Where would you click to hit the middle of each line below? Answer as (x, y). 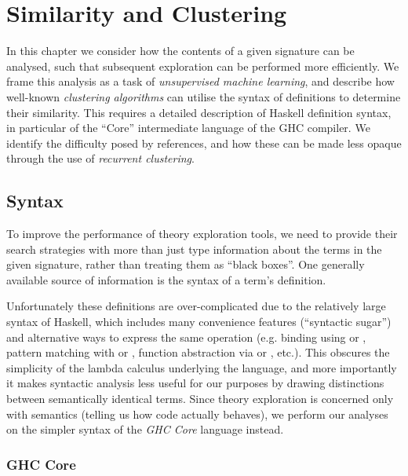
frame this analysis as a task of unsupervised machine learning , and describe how (200, 81)
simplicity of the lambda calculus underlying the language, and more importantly (202, 367)
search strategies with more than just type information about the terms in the (194, 249)
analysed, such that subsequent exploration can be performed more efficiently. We (203, 66)
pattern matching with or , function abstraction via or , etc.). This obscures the (198, 352)
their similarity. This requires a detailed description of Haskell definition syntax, (199, 112)
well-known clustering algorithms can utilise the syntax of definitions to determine (204, 96)
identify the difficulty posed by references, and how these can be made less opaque (204, 143)
